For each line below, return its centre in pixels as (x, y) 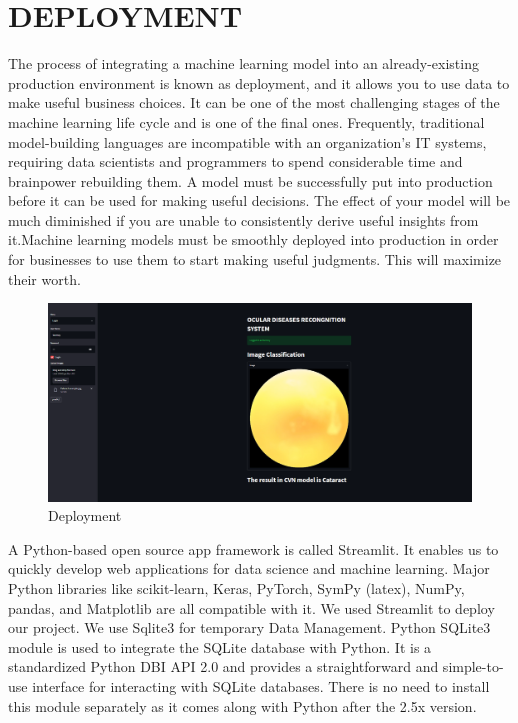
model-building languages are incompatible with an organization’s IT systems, (247, 141)
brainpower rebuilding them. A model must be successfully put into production (250, 180)
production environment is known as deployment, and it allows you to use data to (259, 82)
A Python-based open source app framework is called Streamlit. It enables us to (253, 548)
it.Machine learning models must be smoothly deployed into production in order (253, 239)
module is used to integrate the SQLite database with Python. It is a (220, 646)
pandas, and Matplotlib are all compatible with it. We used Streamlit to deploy (251, 607)
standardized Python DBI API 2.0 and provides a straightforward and (223, 666)
